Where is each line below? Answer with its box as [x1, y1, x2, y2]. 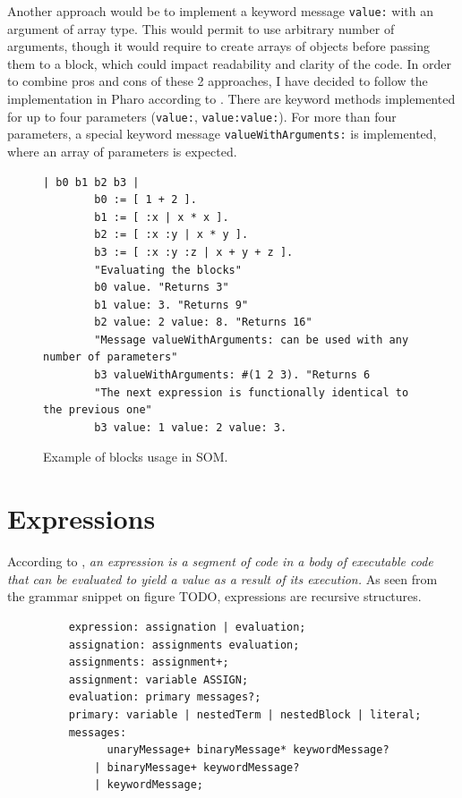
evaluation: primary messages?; [68, 691, 261, 704]
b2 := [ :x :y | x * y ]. [94, 228, 249, 242]
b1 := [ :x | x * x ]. [94, 210, 229, 224]
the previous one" [43, 403, 152, 417]
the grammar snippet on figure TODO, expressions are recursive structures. [7, 587, 422, 606]
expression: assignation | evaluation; [68, 620, 306, 633]
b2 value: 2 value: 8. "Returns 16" [94, 316, 312, 329]
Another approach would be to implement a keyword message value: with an [7, 2, 434, 20]
